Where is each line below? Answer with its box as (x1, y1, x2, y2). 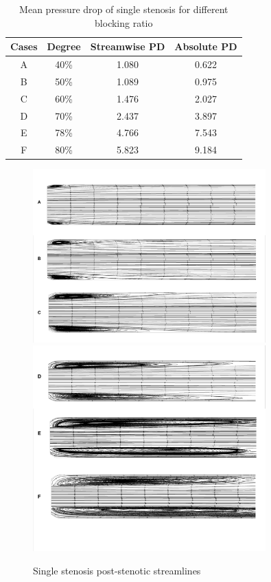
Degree (47, 39, 81, 54)
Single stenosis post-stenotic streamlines (33, 563, 201, 578)
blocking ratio (95, 15, 153, 30)
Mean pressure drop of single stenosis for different (19, 2, 228, 16)
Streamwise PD (90, 39, 165, 54)
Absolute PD (174, 39, 237, 54)
